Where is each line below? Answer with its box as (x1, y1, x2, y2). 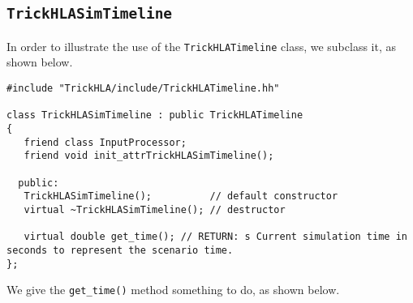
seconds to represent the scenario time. (6, 244, 234, 256)
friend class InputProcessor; (24, 136, 187, 148)
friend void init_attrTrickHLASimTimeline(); (24, 150, 274, 162)
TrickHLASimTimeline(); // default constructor (24, 190, 338, 203)
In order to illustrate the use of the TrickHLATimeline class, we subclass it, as (6, 37, 397, 54)
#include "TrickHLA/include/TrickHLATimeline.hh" (6, 83, 280, 95)
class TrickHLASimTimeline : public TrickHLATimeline (6, 109, 303, 122)
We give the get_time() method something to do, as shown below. (6, 281, 340, 298)
